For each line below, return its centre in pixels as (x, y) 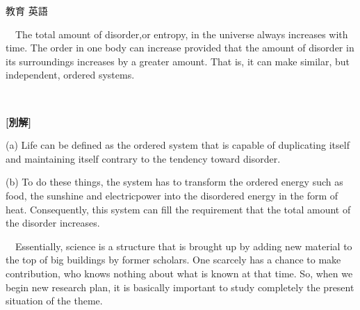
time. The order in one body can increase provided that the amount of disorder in (180, 48)
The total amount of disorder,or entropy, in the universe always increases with (181, 34)
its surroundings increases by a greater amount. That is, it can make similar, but (178, 61)
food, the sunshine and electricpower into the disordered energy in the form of (172, 195)
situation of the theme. (54, 301)
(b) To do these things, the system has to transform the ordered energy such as (174, 182)
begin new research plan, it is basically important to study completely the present (180, 287)
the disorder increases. (53, 223)
